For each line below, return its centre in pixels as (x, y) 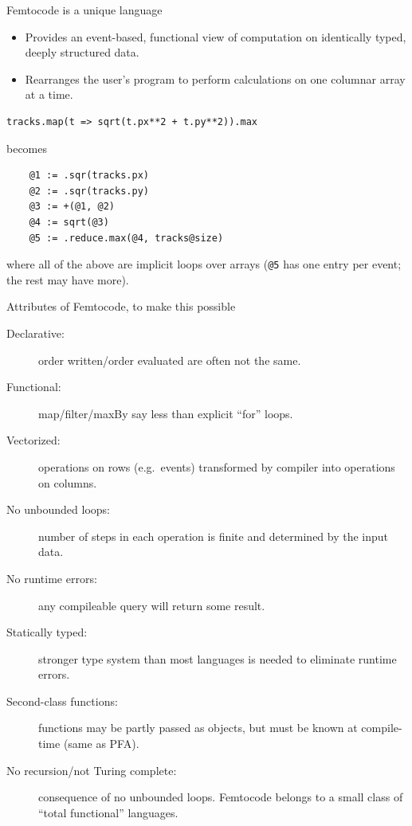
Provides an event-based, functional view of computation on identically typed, (216, 36)
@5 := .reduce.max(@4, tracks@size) (126, 238)
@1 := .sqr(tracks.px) (89, 176)
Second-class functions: (62, 701)
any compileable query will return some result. (152, 605)
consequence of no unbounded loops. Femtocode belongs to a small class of (221, 797)
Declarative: (35, 333)
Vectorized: (33, 440)
